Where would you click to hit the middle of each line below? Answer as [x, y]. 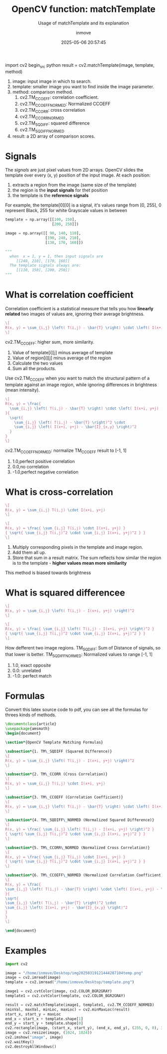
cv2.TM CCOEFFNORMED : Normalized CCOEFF [65, 104]
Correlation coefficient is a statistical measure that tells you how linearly [79, 309]
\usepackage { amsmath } [28, 729]
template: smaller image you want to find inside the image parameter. [83, 86]
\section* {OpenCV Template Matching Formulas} [54, 742]
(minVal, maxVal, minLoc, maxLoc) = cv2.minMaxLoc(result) [68, 1009]
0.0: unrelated [27, 670]
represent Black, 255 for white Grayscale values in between [66, 211]
